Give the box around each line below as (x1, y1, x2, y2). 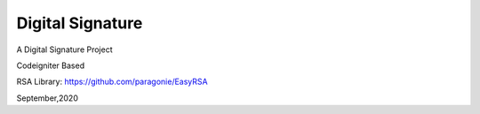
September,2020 (16, 93, 79, 103)
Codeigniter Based (16, 60, 84, 71)
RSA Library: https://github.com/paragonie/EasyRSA (16, 76, 208, 87)
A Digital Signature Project (16, 44, 113, 55)
